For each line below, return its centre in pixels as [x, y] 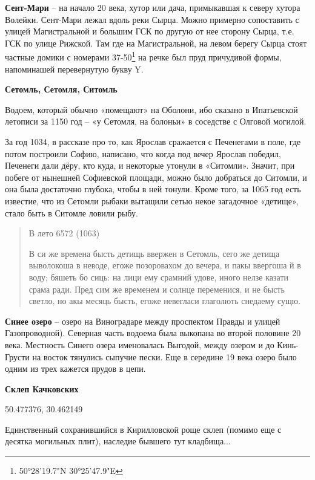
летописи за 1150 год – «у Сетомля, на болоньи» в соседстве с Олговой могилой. [156, 121]
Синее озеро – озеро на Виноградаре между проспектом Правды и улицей [143, 321]
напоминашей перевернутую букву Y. [74, 69]
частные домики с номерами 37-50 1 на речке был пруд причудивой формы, [143, 56]
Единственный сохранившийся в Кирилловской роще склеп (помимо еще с [143, 429]
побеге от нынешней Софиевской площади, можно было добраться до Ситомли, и [156, 177]
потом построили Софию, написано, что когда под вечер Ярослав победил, [143, 153]
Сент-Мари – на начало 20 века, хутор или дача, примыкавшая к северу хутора [153, 7]
